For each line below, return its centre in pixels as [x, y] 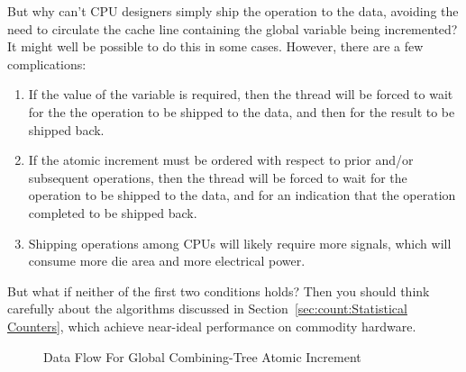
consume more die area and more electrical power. [167, 261]
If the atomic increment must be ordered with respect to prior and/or [221, 160]
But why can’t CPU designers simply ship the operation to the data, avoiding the [233, 11]
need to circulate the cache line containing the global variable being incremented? [233, 28]
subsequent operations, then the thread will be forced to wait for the [218, 177]
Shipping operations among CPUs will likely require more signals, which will [240, 243]
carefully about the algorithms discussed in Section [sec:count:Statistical [207, 308]
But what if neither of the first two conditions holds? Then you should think [219, 290]
